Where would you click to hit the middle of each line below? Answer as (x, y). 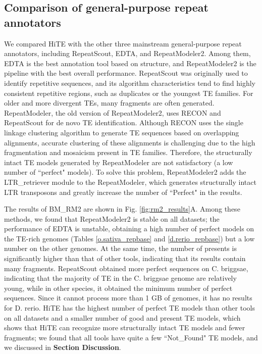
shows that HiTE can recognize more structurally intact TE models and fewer (125, 327)
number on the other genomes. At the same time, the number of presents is (120, 248)
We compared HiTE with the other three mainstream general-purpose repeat (123, 43)
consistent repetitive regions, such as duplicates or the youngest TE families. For (129, 93)
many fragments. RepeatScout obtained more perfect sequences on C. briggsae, (126, 268)
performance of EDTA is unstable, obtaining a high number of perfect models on (129, 229)
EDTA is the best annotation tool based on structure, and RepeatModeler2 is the (130, 63)
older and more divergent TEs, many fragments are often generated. (109, 103)
